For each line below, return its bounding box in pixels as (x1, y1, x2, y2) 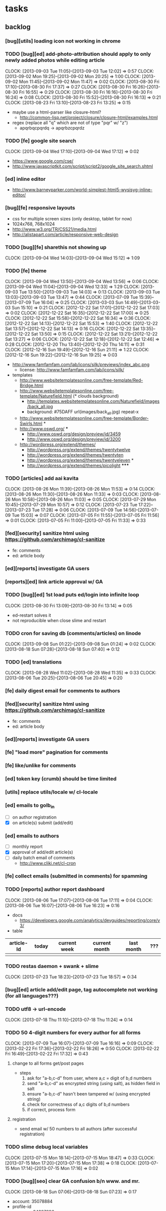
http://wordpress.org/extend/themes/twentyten (27, 452, 124, 458)
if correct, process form (27, 1107, 76, 1113)
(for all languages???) (5, 992, 59, 999)
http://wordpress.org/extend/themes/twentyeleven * (27, 458, 134, 463)
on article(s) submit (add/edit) (12, 820, 74, 826)
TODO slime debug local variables (5, 1143, 88, 1150)
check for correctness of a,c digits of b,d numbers (27, 1101, 130, 1107)
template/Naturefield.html (19, 393, 72, 399)
